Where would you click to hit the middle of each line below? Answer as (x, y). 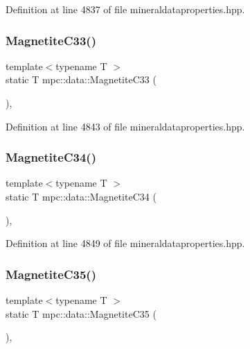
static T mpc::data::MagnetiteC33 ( (81, 79)
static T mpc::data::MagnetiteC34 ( (81, 196)
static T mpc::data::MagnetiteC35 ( (81, 313)
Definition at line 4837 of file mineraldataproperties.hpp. (125, 9)
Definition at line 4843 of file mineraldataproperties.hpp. (125, 126)
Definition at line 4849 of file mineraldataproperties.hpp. (125, 243)
